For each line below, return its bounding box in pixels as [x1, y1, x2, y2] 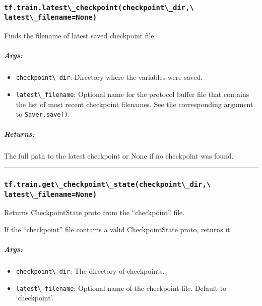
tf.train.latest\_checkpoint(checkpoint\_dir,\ [4, 3, 194, 12]
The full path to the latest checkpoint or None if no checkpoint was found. [4, 150, 234, 161]
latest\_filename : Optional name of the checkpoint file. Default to [16, 282, 227, 293]
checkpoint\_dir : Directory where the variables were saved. [16, 72, 203, 82]
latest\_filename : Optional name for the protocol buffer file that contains [16, 89, 249, 99]
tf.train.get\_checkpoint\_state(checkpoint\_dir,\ [4, 180, 211, 189]
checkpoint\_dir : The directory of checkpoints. [16, 266, 165, 276]
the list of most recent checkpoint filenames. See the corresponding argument [16, 98, 253, 109]
